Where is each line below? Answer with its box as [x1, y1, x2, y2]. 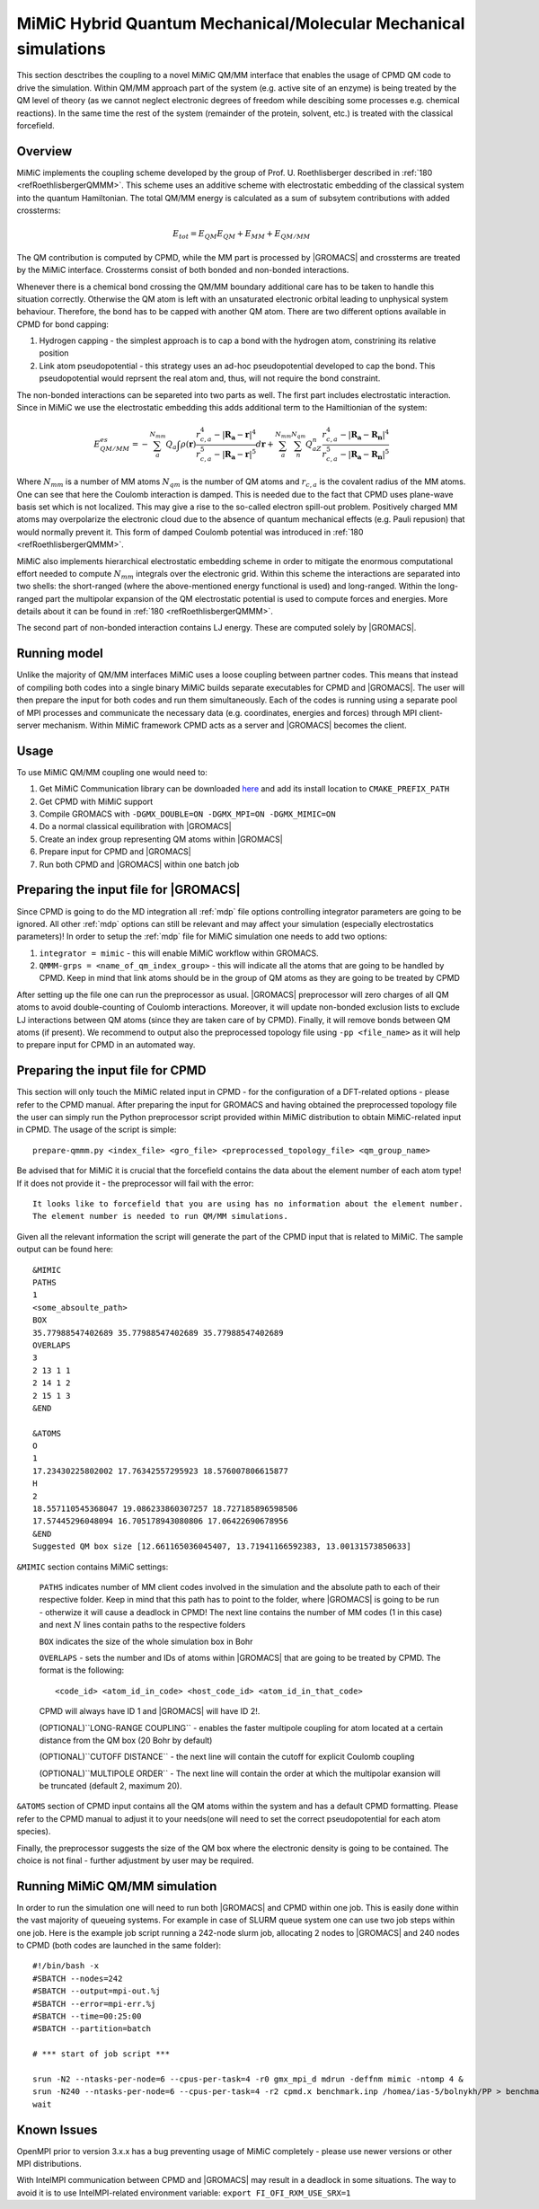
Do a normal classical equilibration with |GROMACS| [39, 821, 233, 832]
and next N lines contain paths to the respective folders [39, 1620, 246, 1630]
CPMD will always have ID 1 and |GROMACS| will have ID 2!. [39, 1706, 261, 1717]
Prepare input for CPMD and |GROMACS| [39, 846, 192, 857]
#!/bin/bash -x [32, 1961, 100, 1971]
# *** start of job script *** [32, 2049, 171, 2059]
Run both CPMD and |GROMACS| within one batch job [39, 859, 240, 870]
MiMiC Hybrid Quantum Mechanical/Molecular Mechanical [16, 13, 465, 33]
